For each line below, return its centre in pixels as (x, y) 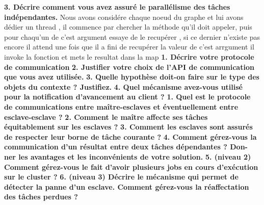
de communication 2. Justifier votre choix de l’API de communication (129, 67)
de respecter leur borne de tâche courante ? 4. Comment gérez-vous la (130, 136)
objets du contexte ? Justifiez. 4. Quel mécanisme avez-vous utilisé (123, 86)
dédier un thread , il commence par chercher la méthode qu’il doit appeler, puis (128, 27)
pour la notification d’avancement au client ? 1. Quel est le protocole (127, 97)
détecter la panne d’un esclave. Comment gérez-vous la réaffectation (127, 186)
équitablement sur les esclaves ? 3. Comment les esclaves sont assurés (128, 127)
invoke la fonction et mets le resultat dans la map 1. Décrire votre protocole (129, 56)
